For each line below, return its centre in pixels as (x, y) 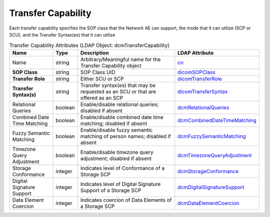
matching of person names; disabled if (125, 136)
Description (94, 52)
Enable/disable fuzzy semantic (116, 130)
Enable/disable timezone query (117, 152)
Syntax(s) (24, 94)
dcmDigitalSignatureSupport (211, 187)
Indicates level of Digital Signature (120, 184)
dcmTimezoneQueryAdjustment (215, 155)
